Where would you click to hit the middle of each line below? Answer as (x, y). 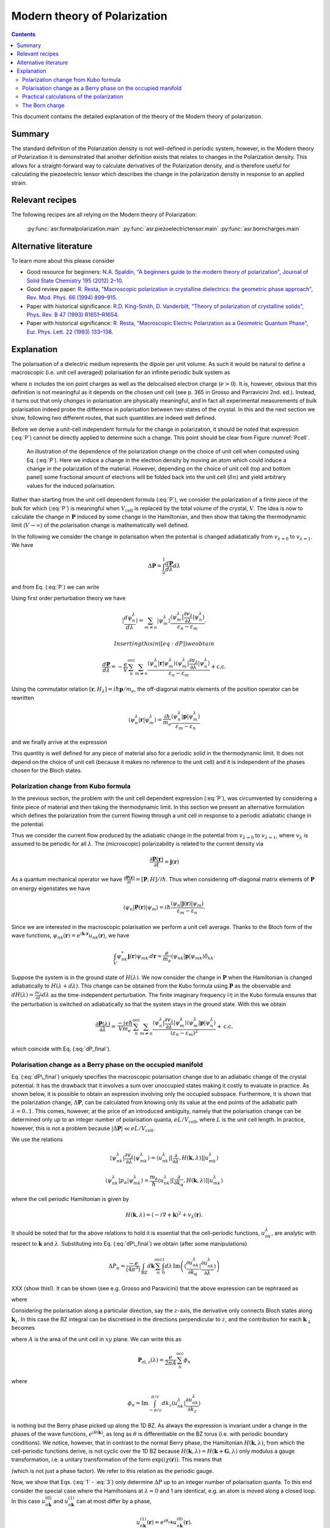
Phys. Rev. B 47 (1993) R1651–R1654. (73, 315)
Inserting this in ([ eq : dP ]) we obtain (164, 644)
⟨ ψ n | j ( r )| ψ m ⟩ (187, 904)
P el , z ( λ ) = (151, 1361)
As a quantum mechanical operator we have (67, 880)
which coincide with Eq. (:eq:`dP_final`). (61, 1049)
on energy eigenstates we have (51, 889)
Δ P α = (117, 1266)
